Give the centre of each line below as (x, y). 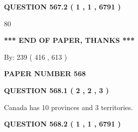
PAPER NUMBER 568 (45, 73)
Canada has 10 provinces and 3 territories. (69, 107)
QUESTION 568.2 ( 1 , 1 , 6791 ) (63, 124)
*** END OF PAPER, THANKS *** (69, 40)
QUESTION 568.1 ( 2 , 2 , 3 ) (57, 90)
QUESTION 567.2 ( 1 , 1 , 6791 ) (63, 6)
